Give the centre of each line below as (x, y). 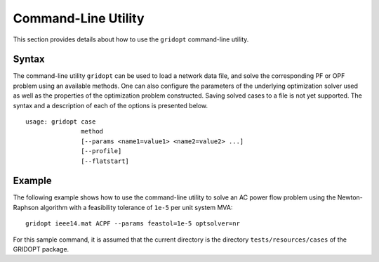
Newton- (350, 197)
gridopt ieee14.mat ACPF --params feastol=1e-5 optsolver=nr (133, 224)
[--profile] (101, 151)
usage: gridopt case (61, 122)
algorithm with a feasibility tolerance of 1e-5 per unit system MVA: (136, 207)
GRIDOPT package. (41, 249)
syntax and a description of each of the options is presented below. (111, 105)
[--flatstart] (105, 161)
